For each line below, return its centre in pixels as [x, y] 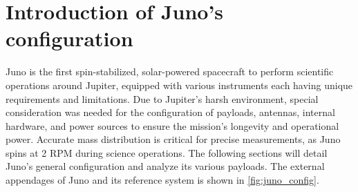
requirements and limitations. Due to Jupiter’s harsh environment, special [162, 98]
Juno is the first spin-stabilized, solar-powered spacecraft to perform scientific [170, 71]
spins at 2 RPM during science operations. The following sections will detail [167, 152]
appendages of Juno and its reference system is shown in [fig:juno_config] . [162, 180]
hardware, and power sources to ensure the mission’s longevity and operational [172, 125]
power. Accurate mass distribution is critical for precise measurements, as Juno [173, 139]
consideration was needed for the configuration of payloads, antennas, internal [170, 112]
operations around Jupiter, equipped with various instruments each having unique [179, 85]
